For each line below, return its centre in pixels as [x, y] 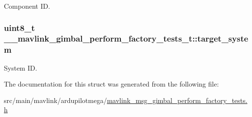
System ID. [21, 67]
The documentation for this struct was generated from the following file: [111, 84]
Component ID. [27, 6]
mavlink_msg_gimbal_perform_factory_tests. [177, 100]
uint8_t [19, 27]
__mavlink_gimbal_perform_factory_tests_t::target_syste [126, 38]
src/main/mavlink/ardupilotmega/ [56, 100]
